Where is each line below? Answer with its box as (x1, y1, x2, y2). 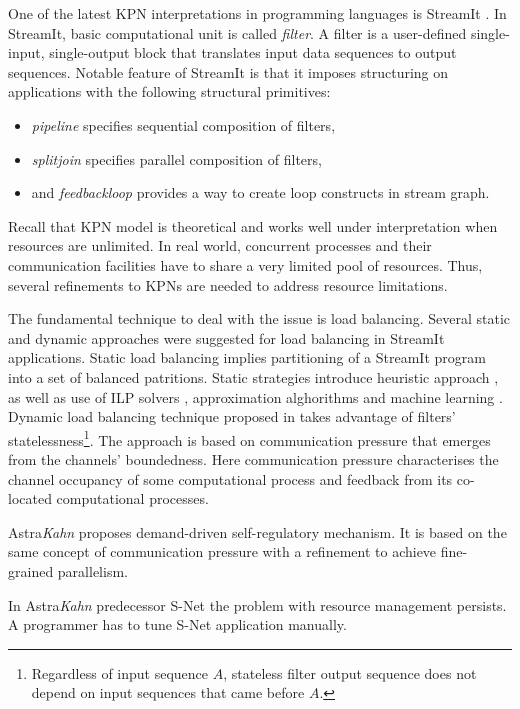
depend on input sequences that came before (31, 682, 305, 703)
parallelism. (57, 560, 128, 581)
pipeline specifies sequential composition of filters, (31, 114, 336, 135)
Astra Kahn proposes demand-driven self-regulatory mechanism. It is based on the (8, 521, 507, 542)
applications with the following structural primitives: (8, 81, 331, 102)
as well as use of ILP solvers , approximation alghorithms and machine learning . (8, 386, 503, 407)
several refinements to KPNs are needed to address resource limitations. (8, 274, 448, 295)
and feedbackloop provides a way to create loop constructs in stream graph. (31, 182, 490, 203)
